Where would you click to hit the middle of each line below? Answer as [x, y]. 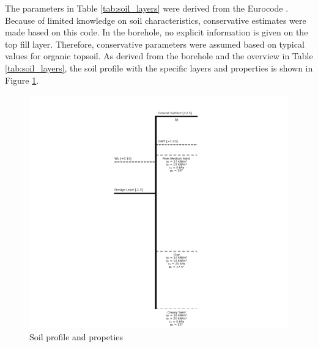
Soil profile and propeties [76, 337]
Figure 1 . [22, 80]
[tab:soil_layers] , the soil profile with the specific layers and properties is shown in [159, 68]
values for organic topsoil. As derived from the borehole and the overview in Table [159, 56]
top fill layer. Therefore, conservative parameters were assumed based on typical [155, 44]
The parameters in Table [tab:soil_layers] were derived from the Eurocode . [147, 8]
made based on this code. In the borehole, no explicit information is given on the [157, 32]
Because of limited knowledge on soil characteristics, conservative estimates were [156, 20]
